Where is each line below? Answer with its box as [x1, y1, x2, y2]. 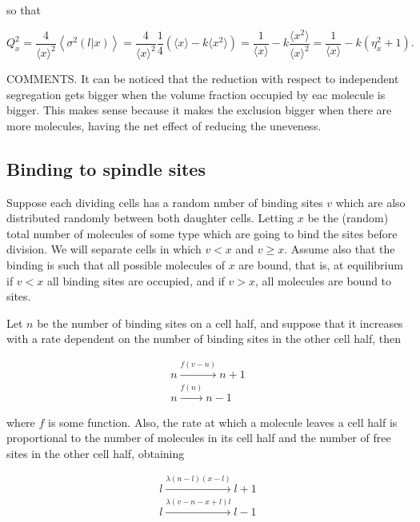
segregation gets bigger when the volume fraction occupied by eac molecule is [6, 86, 386, 102]
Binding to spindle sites [6, 156, 206, 181]
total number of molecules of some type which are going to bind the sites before [6, 225, 398, 241]
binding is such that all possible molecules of [6, 257, 225, 273]
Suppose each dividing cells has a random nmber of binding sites [6, 193, 323, 210]
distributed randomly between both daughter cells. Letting [6, 209, 294, 226]
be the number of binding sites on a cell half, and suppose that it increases [37, 314, 403, 331]
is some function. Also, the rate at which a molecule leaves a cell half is [48, 413, 398, 430]
